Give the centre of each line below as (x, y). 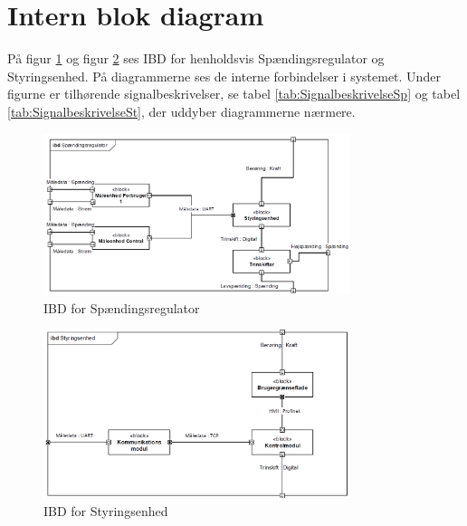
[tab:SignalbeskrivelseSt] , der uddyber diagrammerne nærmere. (181, 111)
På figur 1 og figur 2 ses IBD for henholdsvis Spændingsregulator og (196, 58)
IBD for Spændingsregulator (122, 307)
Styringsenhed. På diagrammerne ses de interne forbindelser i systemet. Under (224, 76)
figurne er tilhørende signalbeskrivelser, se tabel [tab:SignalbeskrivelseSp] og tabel (234, 94)
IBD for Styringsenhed (106, 510)
